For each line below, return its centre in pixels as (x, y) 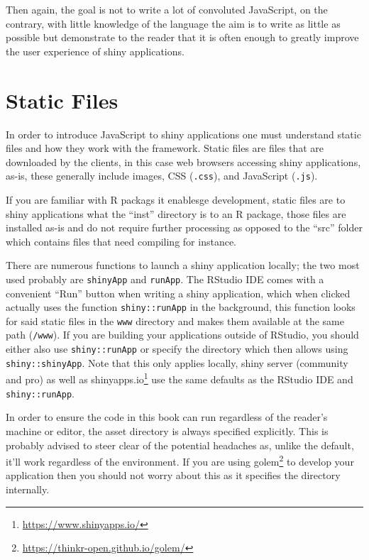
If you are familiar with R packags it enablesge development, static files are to (176, 199)
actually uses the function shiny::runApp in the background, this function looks (181, 307)
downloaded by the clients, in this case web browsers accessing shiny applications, (183, 161)
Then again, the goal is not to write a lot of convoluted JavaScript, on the (167, 9)
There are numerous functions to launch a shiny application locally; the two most (183, 265)
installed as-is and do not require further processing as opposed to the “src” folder (184, 227)
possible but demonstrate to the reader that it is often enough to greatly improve (182, 37)
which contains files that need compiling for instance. (121, 241)
